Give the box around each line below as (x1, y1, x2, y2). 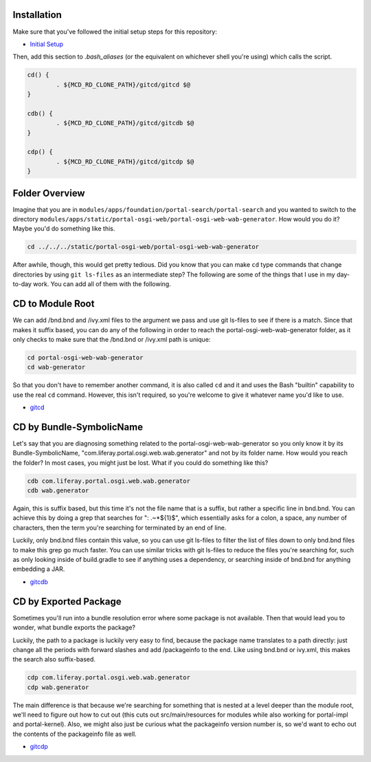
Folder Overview (12, 187, 85, 199)
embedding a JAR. (12, 565, 65, 574)
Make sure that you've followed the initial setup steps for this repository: (12, 28, 218, 36)
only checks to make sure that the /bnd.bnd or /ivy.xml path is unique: (12, 335, 211, 343)
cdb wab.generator (27, 487, 89, 494)
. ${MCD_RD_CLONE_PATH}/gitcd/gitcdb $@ (56, 119, 194, 127)
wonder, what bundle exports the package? (12, 623, 135, 632)
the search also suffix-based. (12, 655, 96, 664)
